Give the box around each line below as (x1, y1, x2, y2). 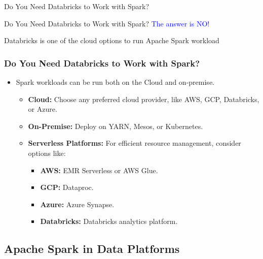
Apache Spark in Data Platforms (4, 241, 180, 256)
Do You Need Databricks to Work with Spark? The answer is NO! (4, 18, 210, 28)
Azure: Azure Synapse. (40, 199, 115, 209)
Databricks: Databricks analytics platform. (40, 216, 178, 226)
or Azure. (28, 104, 57, 114)
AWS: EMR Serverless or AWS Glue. (40, 165, 158, 175)
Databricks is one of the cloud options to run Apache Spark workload (4, 35, 219, 46)
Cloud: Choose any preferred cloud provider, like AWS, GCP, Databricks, (28, 93, 259, 104)
